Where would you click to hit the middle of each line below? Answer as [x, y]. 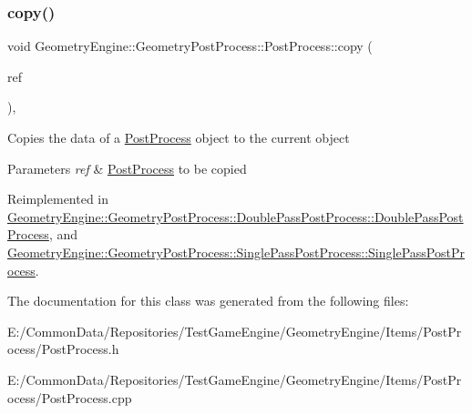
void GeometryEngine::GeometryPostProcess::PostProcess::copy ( [190, 46]
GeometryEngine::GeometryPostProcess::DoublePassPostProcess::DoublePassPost [236, 216]
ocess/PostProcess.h [63, 349]
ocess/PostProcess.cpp [70, 397]
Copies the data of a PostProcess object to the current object [179, 137]
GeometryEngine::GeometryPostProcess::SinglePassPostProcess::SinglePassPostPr [236, 252]
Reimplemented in [58, 199]
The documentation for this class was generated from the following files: [208, 301]
